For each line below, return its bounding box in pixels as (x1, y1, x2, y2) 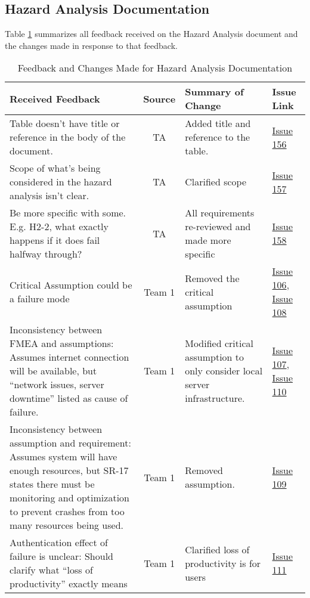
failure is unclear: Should (10, 549, 114, 563)
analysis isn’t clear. (10, 188, 89, 203)
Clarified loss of (185, 542, 250, 556)
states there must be (10, 477, 95, 491)
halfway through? (10, 247, 82, 261)
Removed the (185, 271, 240, 285)
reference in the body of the (10, 130, 126, 144)
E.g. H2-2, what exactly (10, 219, 109, 234)
